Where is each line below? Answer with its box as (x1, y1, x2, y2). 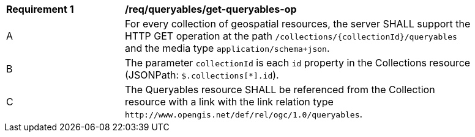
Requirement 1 (6, 3, 74, 15)
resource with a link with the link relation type (125, 96, 334, 108)
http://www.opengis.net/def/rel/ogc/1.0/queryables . (125, 108, 363, 120)
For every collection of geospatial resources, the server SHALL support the (125, 18, 471, 30)
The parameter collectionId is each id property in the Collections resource (125, 57, 471, 69)
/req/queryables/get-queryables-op (125, 3, 297, 15)
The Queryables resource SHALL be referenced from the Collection (125, 83, 435, 96)
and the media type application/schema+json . (125, 42, 330, 54)
